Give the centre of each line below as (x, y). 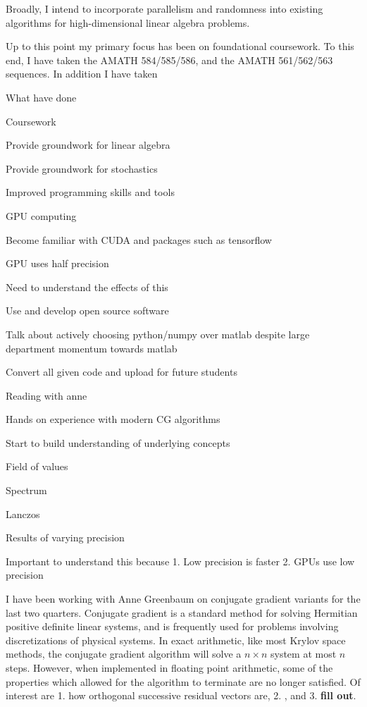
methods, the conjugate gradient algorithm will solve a (124, 654)
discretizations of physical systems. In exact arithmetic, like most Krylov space (176, 640)
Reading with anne (46, 395)
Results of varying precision (65, 537)
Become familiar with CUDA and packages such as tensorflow (139, 239)
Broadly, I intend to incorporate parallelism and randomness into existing (164, 8)
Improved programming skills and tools (90, 192)
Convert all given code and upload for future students (122, 372)
